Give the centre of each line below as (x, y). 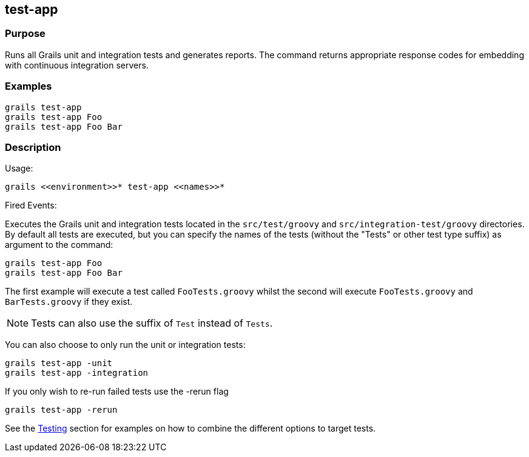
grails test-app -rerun (61, 410)
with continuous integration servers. (77, 65)
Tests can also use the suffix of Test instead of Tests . (152, 323)
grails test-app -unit (59, 363)
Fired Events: (31, 205)
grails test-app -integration (77, 373)
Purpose (25, 34)
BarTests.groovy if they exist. (69, 302)
